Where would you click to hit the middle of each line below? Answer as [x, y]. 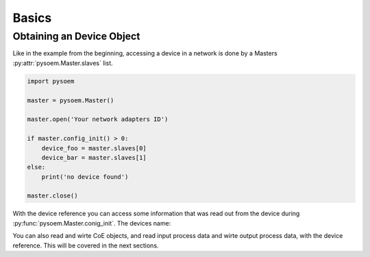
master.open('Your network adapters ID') [98, 119]
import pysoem [51, 81]
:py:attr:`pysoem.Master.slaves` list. [63, 63]
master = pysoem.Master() [71, 100]
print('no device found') [85, 177]
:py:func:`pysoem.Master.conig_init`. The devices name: [92, 223]
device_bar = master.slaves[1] [94, 158]
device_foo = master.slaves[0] [94, 148]
